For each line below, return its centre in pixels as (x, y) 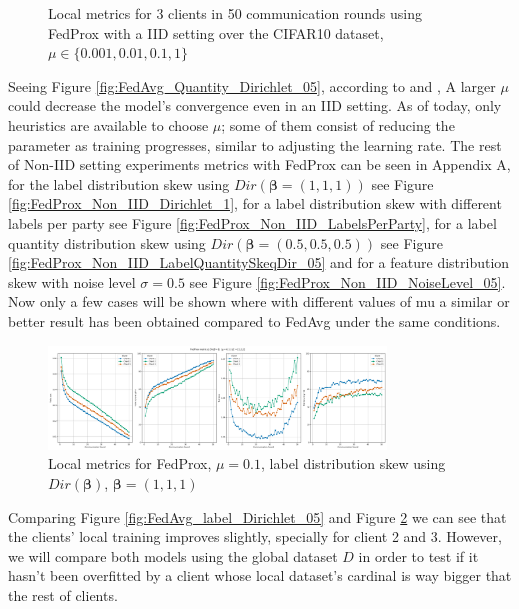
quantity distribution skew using (107, 242)
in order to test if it (418, 555)
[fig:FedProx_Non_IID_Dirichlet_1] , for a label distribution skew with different (255, 203)
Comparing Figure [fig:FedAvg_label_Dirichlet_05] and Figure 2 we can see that (257, 516)
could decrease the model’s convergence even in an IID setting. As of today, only (255, 105)
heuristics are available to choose (108, 124)
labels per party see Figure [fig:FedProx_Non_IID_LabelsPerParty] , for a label (252, 222)
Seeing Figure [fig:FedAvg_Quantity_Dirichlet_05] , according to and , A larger (252, 85)
